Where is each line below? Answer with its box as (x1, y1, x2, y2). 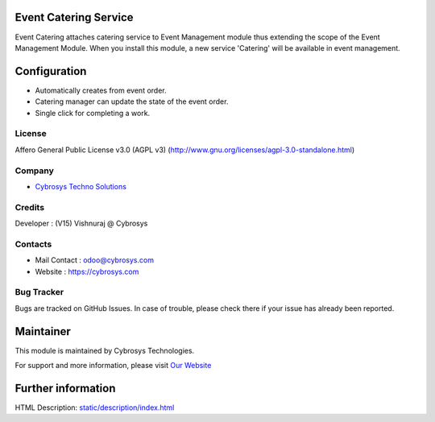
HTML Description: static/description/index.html (14, 403, 175, 412)
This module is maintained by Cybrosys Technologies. (14, 345, 195, 355)
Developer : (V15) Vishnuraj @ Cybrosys (14, 218, 148, 229)
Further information (14, 381, 116, 395)
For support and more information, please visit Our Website (14, 360, 212, 370)
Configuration (14, 64, 87, 78)
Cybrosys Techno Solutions (35, 181, 126, 191)
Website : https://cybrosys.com (35, 267, 139, 276)
